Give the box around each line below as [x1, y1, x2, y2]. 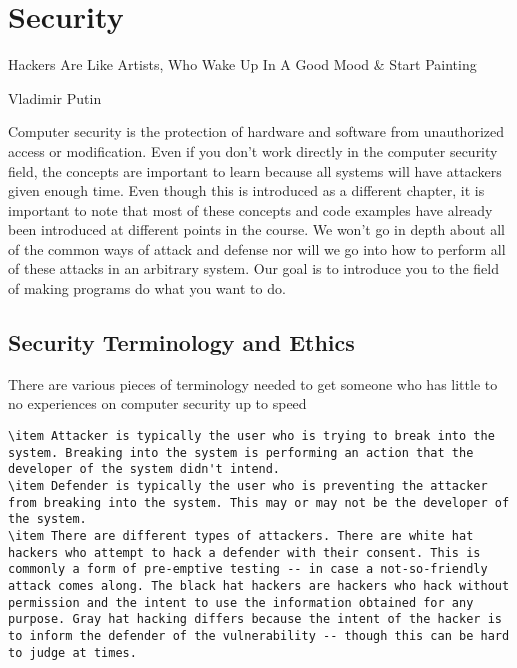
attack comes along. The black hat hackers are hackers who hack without [8, 578, 510, 593]
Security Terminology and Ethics [8, 327, 355, 358]
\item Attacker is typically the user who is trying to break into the [8, 429, 495, 444]
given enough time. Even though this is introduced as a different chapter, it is [8, 180, 485, 201]
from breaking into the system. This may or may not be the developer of [8, 495, 510, 510]
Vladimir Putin [8, 87, 102, 108]
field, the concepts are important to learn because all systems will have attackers [8, 160, 502, 181]
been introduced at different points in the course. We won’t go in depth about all [8, 219, 505, 240]
